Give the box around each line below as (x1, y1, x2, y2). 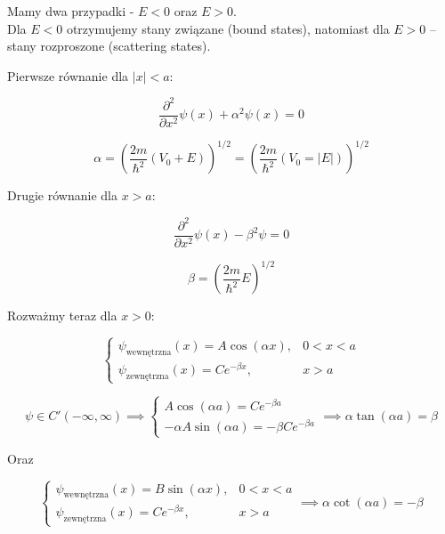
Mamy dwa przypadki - (7, 2, 134, 20)
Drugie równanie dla (7, 186, 117, 205)
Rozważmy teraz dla (7, 306, 117, 325)
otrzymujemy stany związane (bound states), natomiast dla (66, 19, 390, 37)
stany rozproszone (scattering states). (7, 36, 211, 55)
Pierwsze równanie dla (7, 66, 129, 85)
